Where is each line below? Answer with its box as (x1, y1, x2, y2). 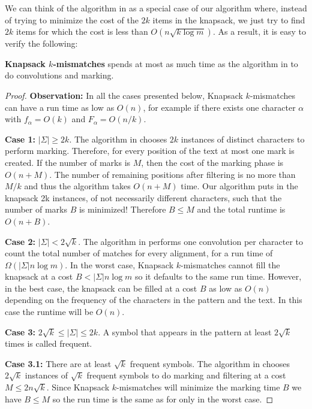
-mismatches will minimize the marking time (116, 381, 280, 393)
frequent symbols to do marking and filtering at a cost (86, 369, 286, 381)
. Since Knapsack (46, 381, 110, 393)
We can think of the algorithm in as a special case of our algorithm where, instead (5, 2, 307, 14)
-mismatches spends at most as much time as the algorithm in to (53, 57, 298, 69)
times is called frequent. (5, 337, 92, 350)
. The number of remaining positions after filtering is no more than (49, 168, 296, 180)
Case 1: (5, 132, 36, 145)
